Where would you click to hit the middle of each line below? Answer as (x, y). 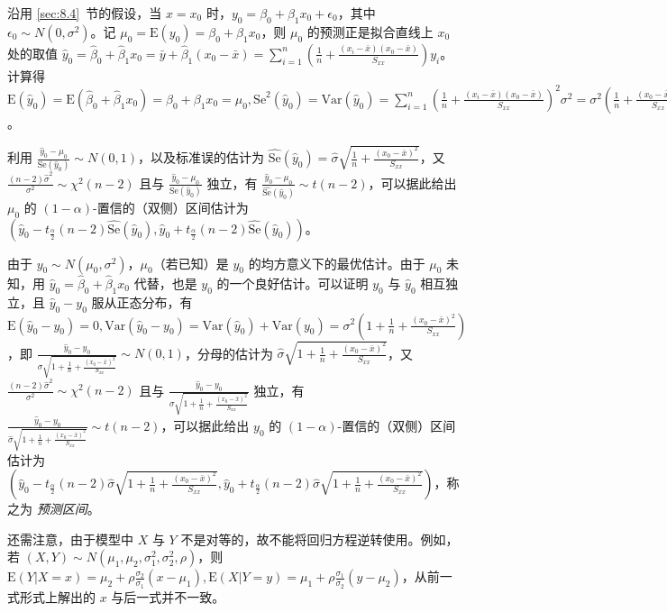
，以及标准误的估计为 (201, 157)
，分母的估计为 (228, 353)
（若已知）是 (191, 263)
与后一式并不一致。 (168, 596)
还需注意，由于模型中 (70, 539)
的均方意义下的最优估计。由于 (337, 263)
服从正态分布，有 (142, 301)
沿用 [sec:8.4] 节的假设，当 (85, 13)
